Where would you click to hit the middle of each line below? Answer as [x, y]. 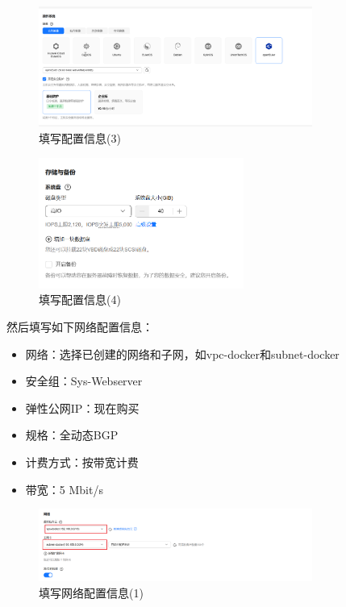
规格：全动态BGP [72, 435]
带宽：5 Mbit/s [64, 489]
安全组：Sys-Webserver [84, 381]
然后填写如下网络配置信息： [80, 327]
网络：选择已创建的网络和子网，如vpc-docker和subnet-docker [182, 353]
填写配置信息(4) [80, 299]
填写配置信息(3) [80, 137]
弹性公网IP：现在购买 [82, 407]
